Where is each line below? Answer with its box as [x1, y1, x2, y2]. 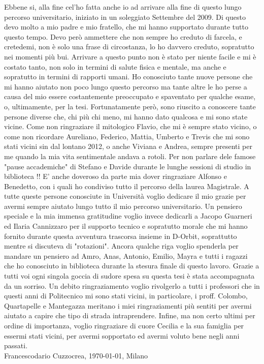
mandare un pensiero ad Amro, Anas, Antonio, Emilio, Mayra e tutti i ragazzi [4, 250, 248, 261]
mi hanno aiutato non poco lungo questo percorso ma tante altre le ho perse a [4, 81, 247, 92]
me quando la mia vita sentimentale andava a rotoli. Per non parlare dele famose [4, 150, 256, 161]
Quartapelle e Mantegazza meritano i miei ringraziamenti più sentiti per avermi [4, 300, 252, 311]
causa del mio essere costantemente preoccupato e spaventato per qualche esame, [4, 91, 256, 102]
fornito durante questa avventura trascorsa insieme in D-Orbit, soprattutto [4, 230, 237, 241]
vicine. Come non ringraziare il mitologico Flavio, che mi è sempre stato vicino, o [4, 121, 257, 132]
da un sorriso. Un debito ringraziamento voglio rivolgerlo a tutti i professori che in [4, 280, 260, 291]
